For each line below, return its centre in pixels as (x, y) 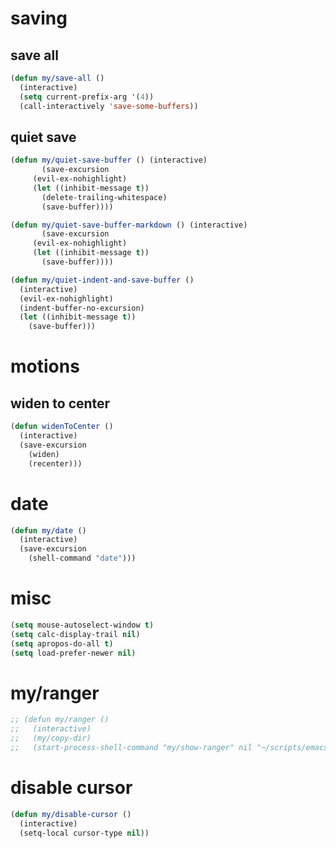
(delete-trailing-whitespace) (104, 197)
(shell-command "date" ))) (82, 558)
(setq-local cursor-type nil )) (84, 833)
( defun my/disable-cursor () (71, 814)
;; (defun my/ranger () (60, 720)
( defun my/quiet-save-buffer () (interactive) (109, 160)
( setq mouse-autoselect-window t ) (82, 625)
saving (39, 18)
